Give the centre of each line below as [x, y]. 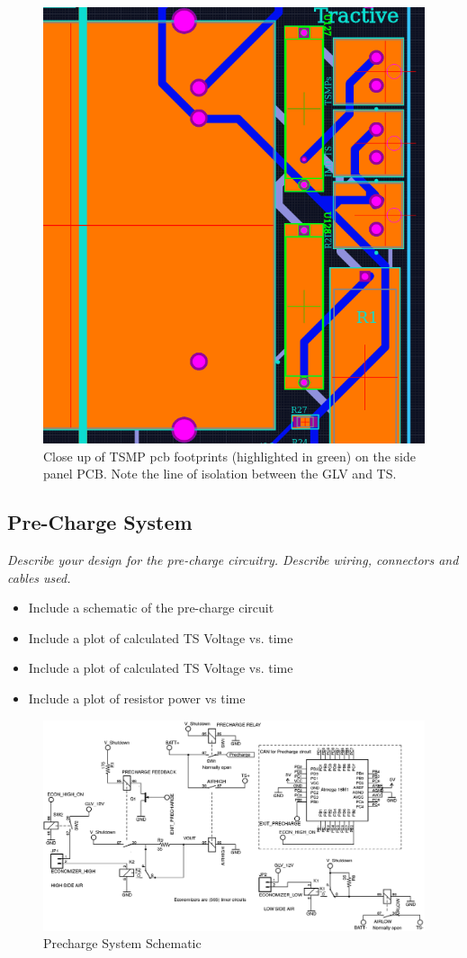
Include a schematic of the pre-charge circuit [151, 608]
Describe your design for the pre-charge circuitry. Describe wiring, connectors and [233, 560]
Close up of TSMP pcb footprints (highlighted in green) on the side [229, 456]
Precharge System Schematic [122, 943]
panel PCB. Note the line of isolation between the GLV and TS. [220, 474]
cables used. [39, 577]
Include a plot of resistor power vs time [137, 698]
